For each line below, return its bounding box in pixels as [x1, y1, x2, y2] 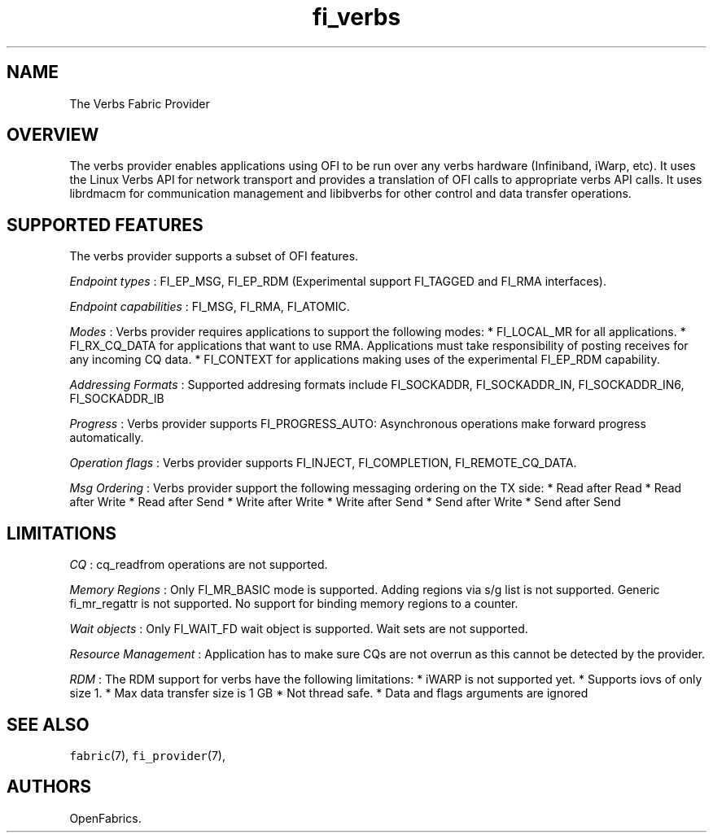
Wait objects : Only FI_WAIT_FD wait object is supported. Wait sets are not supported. [69, 622, 528, 636]
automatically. [69, 430, 144, 445]
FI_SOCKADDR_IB [69, 391, 164, 406]
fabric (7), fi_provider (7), [69, 748, 225, 763]
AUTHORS [7, 776, 92, 797]
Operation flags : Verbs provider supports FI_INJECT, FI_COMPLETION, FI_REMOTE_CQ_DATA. [69, 456, 577, 470]
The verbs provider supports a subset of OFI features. [69, 249, 359, 264]
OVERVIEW [7, 125, 99, 146]
